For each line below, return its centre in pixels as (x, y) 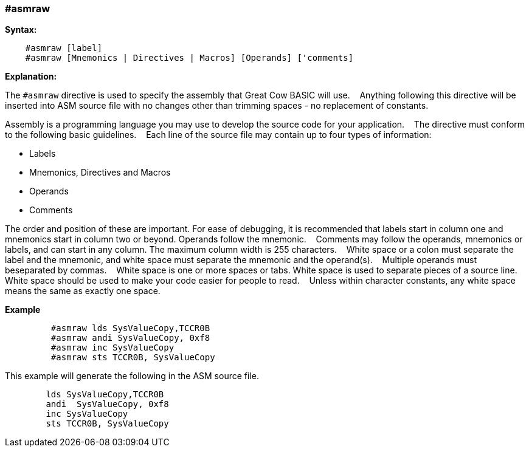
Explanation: (31, 77)
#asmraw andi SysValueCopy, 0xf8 (130, 338)
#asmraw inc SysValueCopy (112, 348)
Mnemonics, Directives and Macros (100, 173)
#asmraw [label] (64, 48)
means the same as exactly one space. (83, 291)
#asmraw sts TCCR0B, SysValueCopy (133, 358)
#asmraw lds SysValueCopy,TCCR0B (130, 328)
